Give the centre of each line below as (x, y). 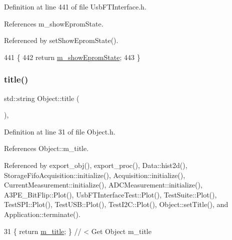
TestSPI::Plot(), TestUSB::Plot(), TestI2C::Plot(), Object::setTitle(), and (116, 204)
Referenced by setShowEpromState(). (61, 40)
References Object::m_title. (46, 148)
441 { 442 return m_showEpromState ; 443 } (72, 57)
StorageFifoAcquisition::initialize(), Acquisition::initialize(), (95, 175)
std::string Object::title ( (42, 98)
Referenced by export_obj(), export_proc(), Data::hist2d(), (96, 165)
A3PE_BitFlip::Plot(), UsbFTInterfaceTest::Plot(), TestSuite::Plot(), (110, 194)
